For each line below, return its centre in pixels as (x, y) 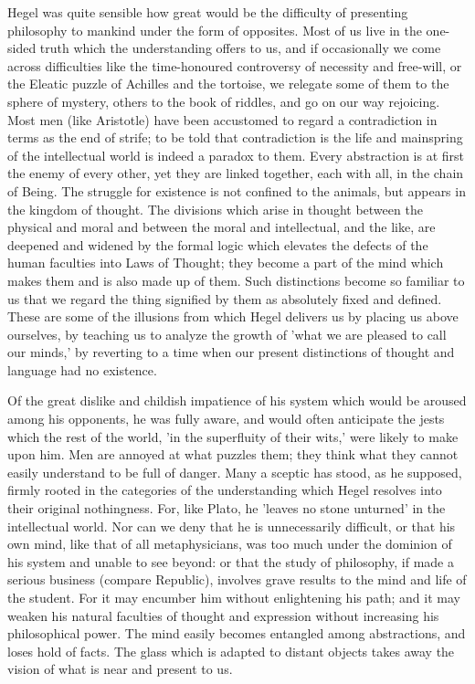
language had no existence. (82, 369)
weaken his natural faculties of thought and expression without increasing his (223, 615)
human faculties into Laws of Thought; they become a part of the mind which (226, 263)
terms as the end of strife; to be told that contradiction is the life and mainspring (235, 137)
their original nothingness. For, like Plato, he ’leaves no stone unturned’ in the (227, 508)
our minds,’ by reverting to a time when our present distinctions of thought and (231, 352)
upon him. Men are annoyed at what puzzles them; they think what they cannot (233, 454)
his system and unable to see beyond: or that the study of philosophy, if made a (231, 561)
